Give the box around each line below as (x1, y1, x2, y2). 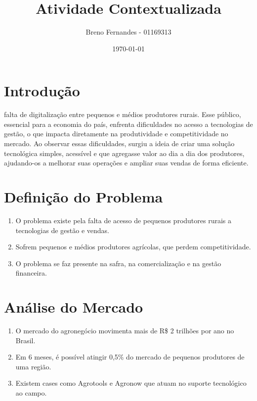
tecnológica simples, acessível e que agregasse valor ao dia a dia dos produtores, (4, 148, 245, 158)
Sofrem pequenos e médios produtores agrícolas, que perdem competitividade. (15, 241, 251, 252)
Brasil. (15, 335, 36, 345)
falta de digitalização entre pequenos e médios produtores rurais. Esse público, (4, 109, 241, 120)
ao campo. (15, 388, 47, 398)
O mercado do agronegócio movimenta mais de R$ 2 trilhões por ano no (15, 325, 234, 336)
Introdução (4, 80, 80, 101)
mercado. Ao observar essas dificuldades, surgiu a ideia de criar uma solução (4, 138, 235, 149)
